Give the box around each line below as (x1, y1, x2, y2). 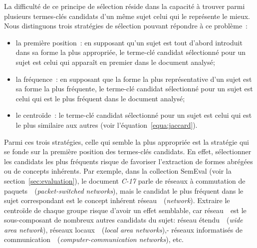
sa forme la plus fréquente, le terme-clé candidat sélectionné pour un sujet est (15, 83, 253, 94)
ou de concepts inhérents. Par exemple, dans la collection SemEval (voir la (4, 166, 232, 176)
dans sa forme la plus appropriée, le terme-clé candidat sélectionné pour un (15, 47, 246, 57)
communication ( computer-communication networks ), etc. (4, 234, 184, 245)
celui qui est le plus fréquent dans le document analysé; (15, 93, 185, 103)
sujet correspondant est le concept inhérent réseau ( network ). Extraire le (4, 195, 230, 206)
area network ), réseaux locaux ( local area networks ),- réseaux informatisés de (4, 224, 243, 235)
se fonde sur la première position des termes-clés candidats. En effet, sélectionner (4, 146, 252, 157)
